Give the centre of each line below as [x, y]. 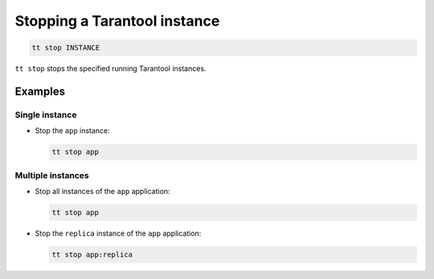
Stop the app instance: [72, 131]
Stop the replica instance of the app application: [118, 233]
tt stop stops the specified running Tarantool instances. [111, 69]
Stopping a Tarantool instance [117, 21]
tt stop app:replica [92, 254]
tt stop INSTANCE [66, 48]
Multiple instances [52, 175]
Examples [40, 91]
